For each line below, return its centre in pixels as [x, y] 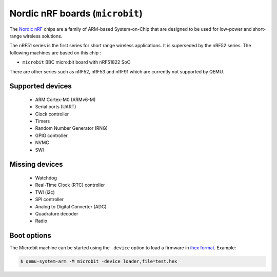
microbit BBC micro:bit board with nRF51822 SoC [76, 62]
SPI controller [50, 200]
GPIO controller [51, 135]
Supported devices [41, 86]
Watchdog [46, 178]
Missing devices [36, 164]
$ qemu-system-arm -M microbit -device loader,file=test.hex [99, 261]
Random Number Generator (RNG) [71, 128]
